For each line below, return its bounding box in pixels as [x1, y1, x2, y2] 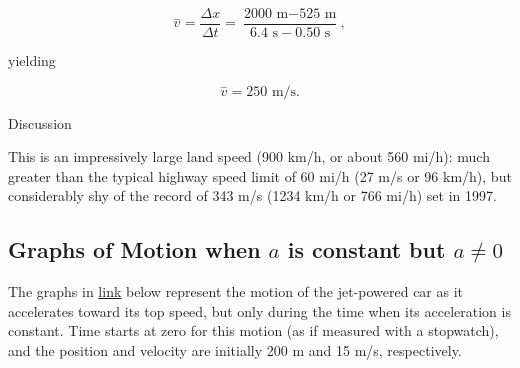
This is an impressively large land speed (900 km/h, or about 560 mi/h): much [8, 146, 490, 167]
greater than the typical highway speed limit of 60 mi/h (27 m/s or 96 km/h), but [8, 165, 512, 186]
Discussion [8, 112, 72, 133]
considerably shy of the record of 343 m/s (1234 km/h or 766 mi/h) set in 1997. [8, 185, 497, 206]
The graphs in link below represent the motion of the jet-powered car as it [8, 281, 464, 302]
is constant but [287, 234, 446, 265]
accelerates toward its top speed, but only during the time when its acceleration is [8, 300, 511, 321]
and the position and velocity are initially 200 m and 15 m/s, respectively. [8, 340, 462, 361]
